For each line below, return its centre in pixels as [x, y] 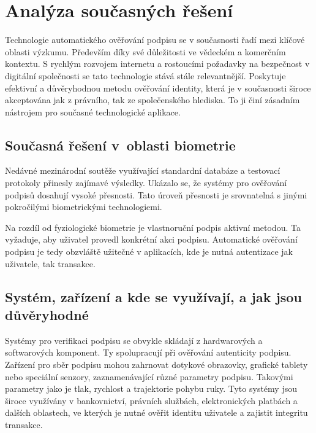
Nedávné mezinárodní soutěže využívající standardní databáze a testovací [143, 170]
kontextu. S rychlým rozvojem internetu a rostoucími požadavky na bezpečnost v [157, 64]
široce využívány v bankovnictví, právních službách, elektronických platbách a [151, 400]
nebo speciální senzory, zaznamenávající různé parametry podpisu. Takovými [149, 376]
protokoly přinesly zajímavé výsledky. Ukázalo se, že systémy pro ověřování [146, 183]
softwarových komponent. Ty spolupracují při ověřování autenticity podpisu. [148, 352]
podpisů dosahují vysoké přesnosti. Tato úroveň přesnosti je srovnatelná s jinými [156, 194]
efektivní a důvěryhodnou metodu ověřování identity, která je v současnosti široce [158, 88]
